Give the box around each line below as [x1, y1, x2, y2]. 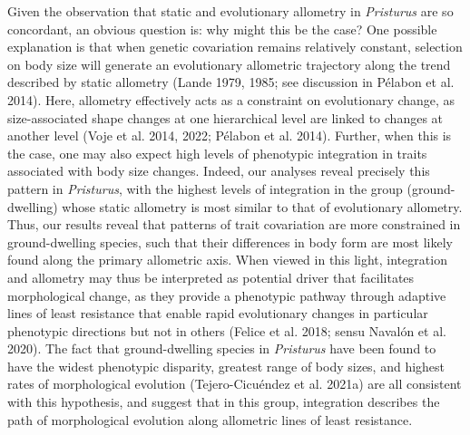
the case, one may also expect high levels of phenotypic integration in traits [7, 143, 427, 162]
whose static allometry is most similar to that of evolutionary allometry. [62, 197, 463, 216]
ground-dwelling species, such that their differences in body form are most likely [7, 232, 453, 251]
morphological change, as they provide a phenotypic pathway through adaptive [7, 285, 446, 304]
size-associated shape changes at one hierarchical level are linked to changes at [7, 108, 444, 127]
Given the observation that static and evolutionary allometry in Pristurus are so [7, 2, 454, 20]
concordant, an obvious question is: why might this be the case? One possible [7, 19, 437, 38]
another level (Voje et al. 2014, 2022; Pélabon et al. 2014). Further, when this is [7, 126, 452, 145]
